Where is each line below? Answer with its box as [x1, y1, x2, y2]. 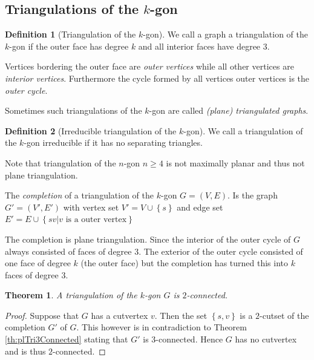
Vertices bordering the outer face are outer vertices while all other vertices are [5, 60, 294, 73]
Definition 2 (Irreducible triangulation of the [5, 124, 177, 137]
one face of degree [5, 257, 71, 269]
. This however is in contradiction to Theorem [76, 321, 247, 333]
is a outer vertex [65, 215, 127, 224]
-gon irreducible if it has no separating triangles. [24, 136, 203, 149]
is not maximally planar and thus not [166, 156, 305, 169]
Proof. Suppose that [5, 309, 79, 321]
